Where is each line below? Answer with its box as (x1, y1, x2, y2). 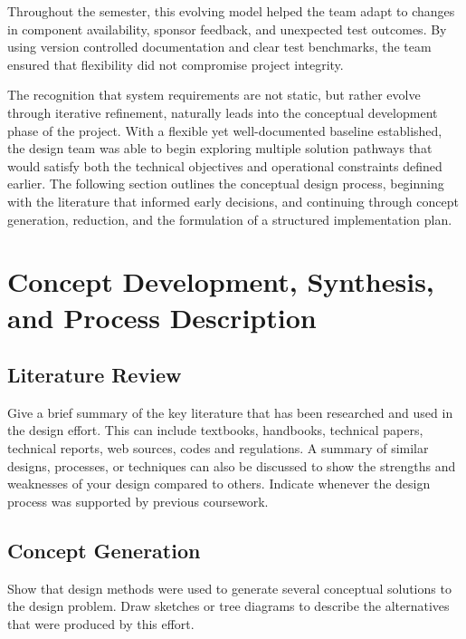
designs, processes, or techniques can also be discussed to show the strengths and (7, 456, 456, 475)
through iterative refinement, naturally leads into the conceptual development (7, 102, 438, 121)
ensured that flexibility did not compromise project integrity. (7, 54, 344, 73)
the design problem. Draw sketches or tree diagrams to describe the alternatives (7, 596, 450, 615)
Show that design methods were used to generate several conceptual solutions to (7, 578, 452, 597)
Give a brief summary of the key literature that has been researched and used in (7, 402, 453, 421)
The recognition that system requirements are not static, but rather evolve (7, 85, 421, 104)
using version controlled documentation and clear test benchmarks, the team (7, 37, 432, 56)
